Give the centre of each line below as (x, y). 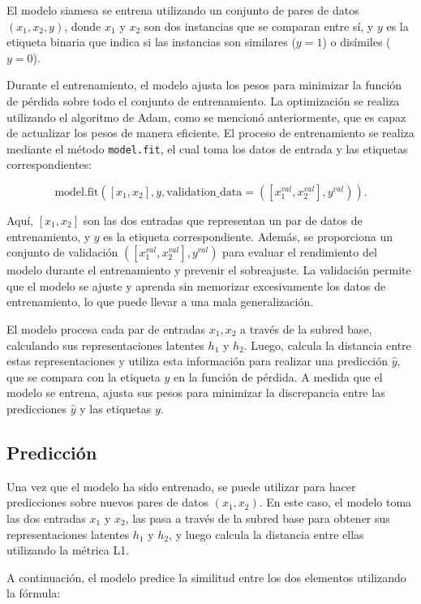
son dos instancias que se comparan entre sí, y (259, 26)
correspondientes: (49, 164)
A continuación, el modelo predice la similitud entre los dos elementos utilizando (206, 577)
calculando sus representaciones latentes (105, 345)
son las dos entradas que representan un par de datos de (223, 220)
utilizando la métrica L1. (68, 550)
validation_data (204, 192)
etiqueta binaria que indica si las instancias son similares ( (151, 42)
